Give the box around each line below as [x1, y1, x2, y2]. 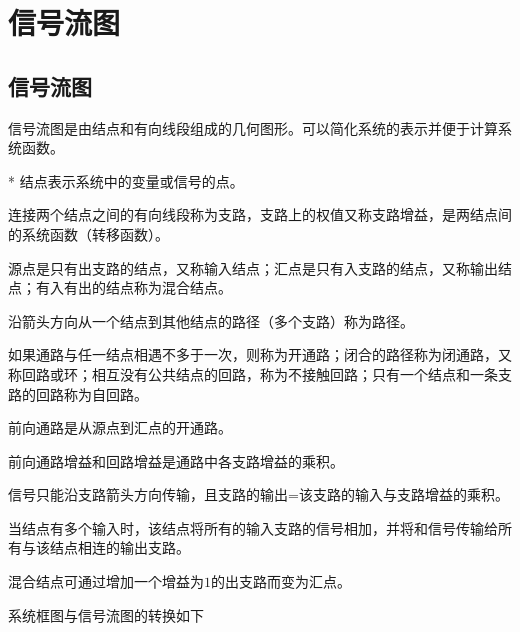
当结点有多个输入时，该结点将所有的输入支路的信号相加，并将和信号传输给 [8, 517, 498, 538]
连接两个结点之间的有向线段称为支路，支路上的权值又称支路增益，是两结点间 [8, 204, 512, 225]
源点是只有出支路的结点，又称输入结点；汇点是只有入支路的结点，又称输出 [8, 257, 498, 278]
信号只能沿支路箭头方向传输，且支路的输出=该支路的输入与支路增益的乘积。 [8, 484, 509, 505]
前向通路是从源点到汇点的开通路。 [8, 417, 232, 438]
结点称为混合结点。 [105, 277, 232, 298]
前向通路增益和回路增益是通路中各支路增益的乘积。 [8, 450, 344, 471]
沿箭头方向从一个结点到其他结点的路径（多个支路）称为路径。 [8, 310, 414, 331]
